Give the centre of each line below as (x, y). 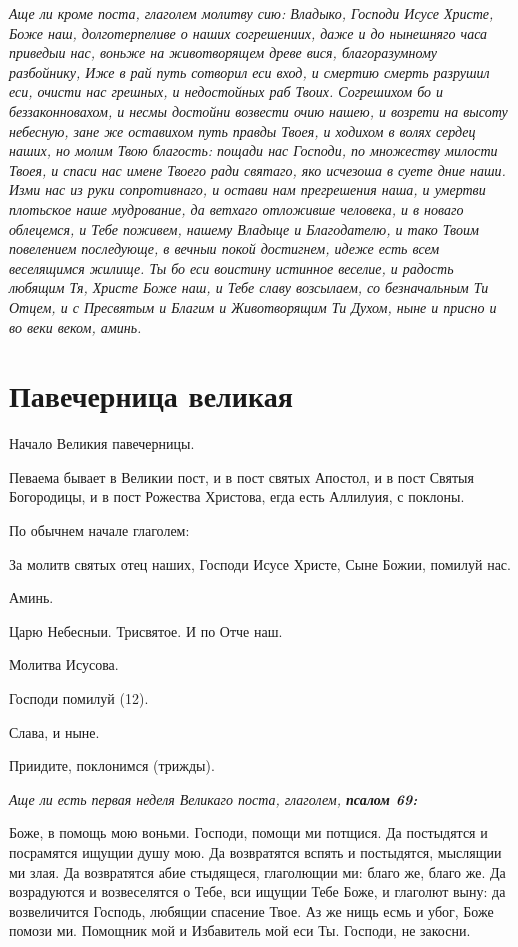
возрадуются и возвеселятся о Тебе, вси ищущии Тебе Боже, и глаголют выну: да (257, 891)
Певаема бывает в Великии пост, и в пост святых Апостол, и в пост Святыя (241, 476)
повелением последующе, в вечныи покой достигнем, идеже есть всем (224, 248)
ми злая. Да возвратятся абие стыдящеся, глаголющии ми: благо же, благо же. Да (257, 871)
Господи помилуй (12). (79, 697)
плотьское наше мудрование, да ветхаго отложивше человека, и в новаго (236, 208)
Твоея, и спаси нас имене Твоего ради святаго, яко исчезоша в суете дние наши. (257, 169)
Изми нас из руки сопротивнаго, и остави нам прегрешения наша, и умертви (247, 189)
